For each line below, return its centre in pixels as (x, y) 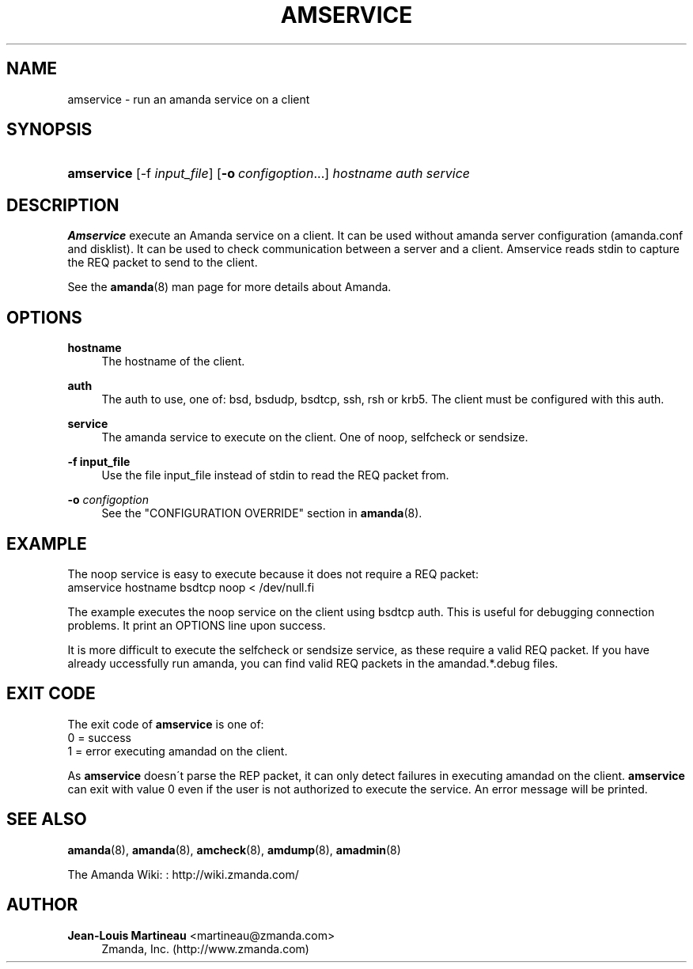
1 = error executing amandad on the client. (178, 751)
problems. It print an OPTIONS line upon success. (197, 625)
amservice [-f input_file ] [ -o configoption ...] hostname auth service (269, 174)
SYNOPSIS (49, 130)
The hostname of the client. (173, 361)
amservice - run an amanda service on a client (189, 99)
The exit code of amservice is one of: (166, 724)
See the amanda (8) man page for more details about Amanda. (229, 287)
